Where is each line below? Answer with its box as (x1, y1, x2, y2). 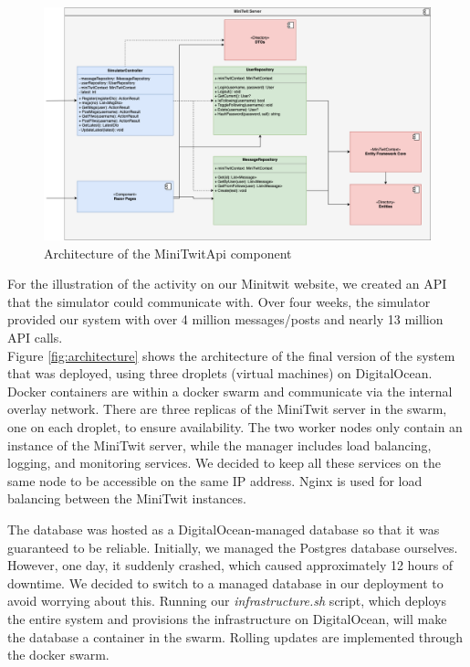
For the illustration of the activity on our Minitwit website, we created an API (7, 274, 447, 293)
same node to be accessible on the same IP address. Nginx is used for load (7, 471, 423, 490)
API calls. (7, 328, 63, 347)
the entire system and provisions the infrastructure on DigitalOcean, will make (7, 609, 447, 628)
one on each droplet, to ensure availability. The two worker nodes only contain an (7, 418, 463, 436)
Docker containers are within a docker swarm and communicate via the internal (7, 381, 453, 400)
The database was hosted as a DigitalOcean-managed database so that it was (7, 519, 440, 538)
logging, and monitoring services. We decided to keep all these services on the (7, 453, 441, 472)
